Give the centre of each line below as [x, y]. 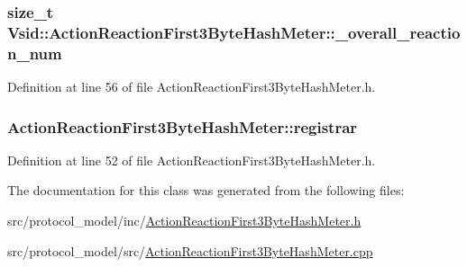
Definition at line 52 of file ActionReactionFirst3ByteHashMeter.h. [192, 160]
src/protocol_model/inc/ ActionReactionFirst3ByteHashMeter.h [184, 221]
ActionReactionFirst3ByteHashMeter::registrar [183, 126]
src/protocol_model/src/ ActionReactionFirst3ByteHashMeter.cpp [190, 250]
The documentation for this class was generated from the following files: [206, 190]
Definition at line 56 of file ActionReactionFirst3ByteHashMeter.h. [192, 87]
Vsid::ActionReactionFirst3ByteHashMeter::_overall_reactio [234, 32]
